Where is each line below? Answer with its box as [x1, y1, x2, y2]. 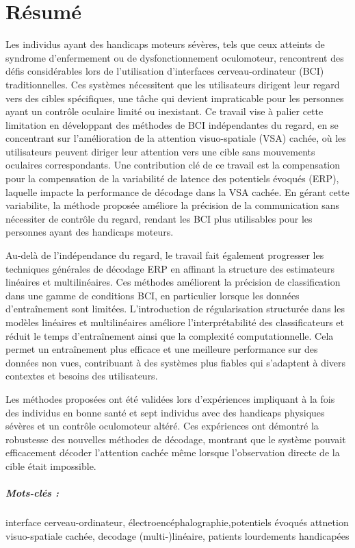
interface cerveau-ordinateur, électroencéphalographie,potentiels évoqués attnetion [5, 515, 349, 530]
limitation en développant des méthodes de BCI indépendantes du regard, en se [5, 117, 339, 132]
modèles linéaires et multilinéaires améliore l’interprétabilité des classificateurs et [5, 315, 345, 329]
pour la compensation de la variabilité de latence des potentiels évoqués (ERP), [5, 171, 339, 186]
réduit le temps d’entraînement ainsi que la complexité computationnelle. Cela [5, 328, 334, 342]
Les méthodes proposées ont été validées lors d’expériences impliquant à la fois [5, 391, 335, 406]
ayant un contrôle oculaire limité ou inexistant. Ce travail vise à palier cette [5, 104, 324, 119]
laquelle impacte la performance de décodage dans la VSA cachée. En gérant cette [5, 184, 350, 199]
